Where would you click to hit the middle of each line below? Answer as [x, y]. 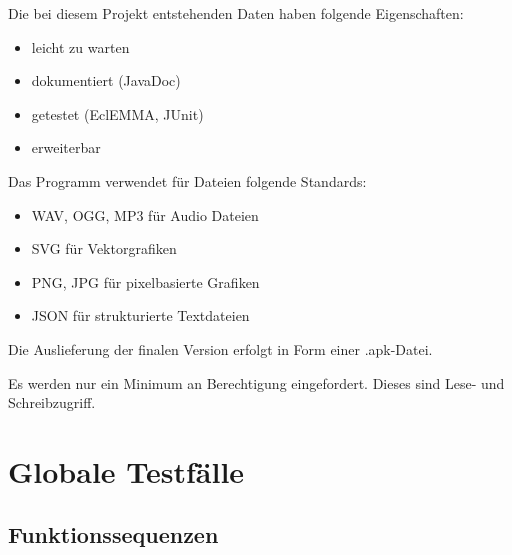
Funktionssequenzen [113, 534]
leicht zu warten [80, 46]
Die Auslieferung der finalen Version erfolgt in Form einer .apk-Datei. [220, 348]
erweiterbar [66, 147]
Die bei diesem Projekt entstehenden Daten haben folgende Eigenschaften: [236, 13]
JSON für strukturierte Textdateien [140, 315]
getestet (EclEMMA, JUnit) [117, 113]
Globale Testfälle [126, 470]
